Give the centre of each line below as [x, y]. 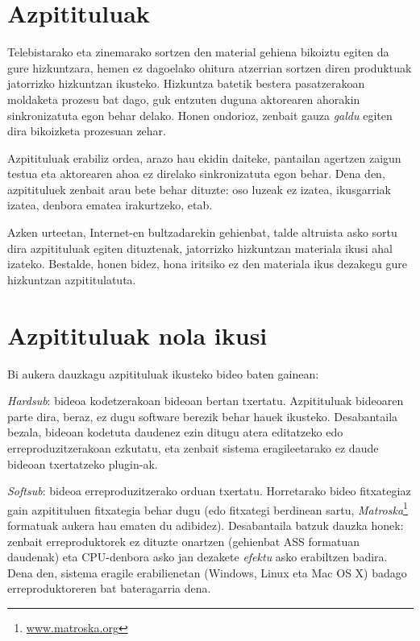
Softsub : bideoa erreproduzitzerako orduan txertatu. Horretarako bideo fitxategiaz [209, 491]
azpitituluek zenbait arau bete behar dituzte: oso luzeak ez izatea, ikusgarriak [199, 189]
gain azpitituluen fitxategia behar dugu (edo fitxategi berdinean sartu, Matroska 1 [208, 508]
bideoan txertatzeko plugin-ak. [83, 463]
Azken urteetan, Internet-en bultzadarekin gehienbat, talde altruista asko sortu [202, 232]
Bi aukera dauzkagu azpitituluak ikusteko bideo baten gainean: [163, 373]
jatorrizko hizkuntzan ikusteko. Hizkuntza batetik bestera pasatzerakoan [186, 83]
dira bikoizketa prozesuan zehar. [87, 131]
